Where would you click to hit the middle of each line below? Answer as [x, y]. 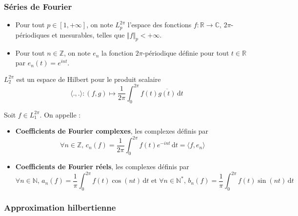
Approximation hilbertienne [60, 207]
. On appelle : [60, 114]
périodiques [32, 34]
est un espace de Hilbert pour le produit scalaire [89, 79]
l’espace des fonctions [159, 25]
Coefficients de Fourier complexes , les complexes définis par [112, 131]
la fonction [117, 53]
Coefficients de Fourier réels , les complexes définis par [102, 167]
